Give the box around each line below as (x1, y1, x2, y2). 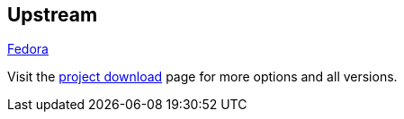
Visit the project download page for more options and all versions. (7, 69, 398, 85)
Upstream (7, 4, 98, 26)
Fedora (7, 41, 49, 57)
